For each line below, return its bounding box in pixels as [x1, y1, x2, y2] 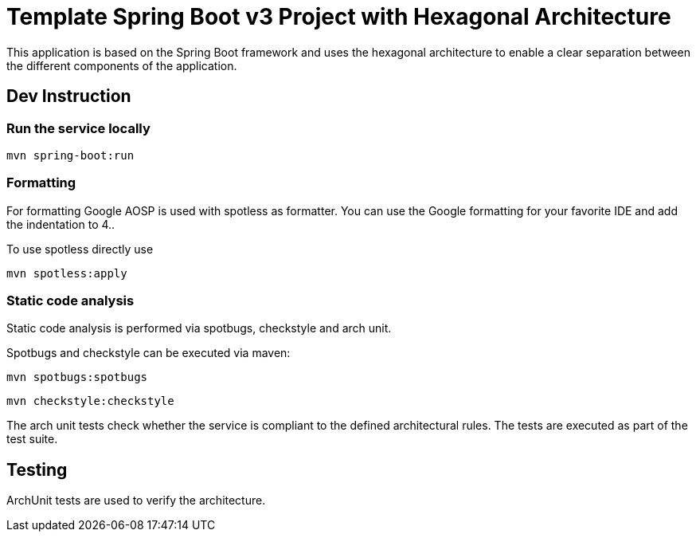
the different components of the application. [6, 58, 237, 73]
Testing [6, 459, 68, 480]
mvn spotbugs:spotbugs [6, 371, 148, 384]
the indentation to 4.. [6, 217, 115, 231]
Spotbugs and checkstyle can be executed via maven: [6, 346, 291, 360]
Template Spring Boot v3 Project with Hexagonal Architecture [6, 3, 671, 30]
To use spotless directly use [6, 242, 154, 256]
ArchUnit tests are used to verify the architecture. [6, 493, 266, 508]
